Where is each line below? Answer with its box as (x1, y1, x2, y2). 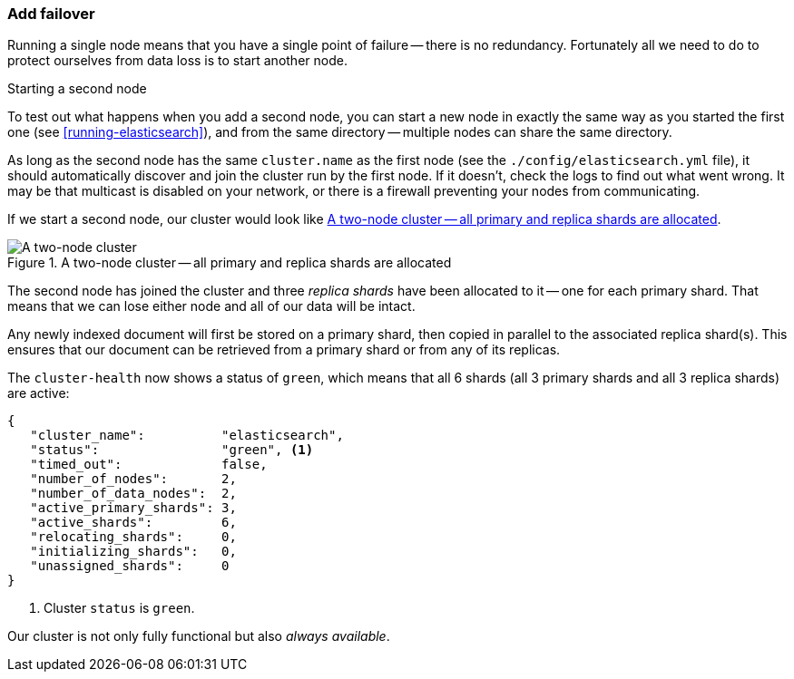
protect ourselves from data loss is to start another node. (7, 53, 348, 69)
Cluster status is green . (44, 600, 195, 616)
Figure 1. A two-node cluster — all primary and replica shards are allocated (7, 255, 452, 271)
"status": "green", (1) (30, 442, 314, 458)
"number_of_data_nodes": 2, (30, 486, 237, 501)
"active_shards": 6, (30, 515, 237, 530)
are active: (7, 385, 70, 402)
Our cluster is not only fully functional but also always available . (7, 628, 390, 645)
